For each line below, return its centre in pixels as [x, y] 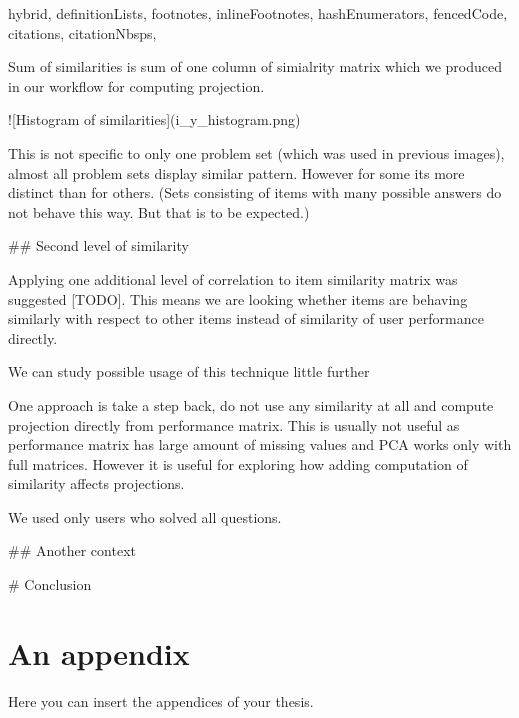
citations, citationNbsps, [82, 32]
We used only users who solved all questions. [145, 516]
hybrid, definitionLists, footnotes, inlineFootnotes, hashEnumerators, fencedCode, [258, 13]
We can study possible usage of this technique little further [189, 371]
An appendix [99, 652]
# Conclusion [50, 584]
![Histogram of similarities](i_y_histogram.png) [154, 119]
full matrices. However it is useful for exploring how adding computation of [238, 463]
